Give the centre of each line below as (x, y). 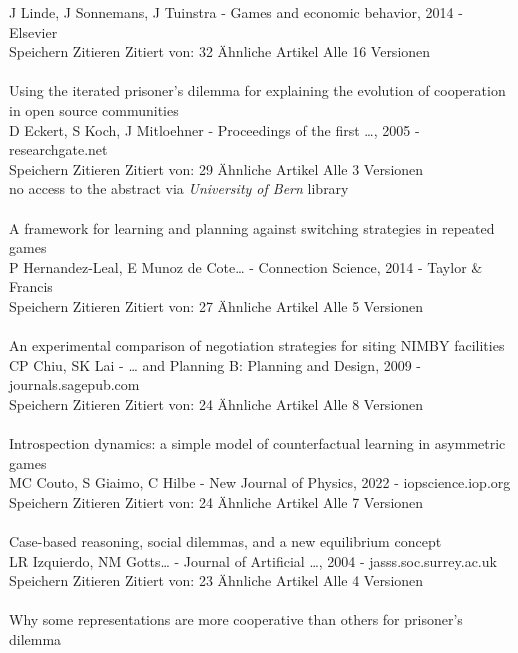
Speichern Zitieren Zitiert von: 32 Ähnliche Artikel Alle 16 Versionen (220, 51)
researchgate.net (58, 149)
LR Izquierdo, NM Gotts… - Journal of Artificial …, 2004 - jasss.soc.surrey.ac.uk (253, 560)
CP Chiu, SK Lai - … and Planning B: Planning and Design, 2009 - (215, 364)
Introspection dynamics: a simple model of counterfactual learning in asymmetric (257, 443)
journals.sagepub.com (74, 384)
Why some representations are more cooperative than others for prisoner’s (236, 619)
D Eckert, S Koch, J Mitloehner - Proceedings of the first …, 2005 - (214, 129)
